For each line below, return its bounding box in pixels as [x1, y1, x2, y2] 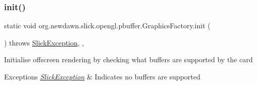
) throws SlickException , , [4, 37, 84, 48]
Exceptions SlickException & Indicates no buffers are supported [4, 71, 200, 81]
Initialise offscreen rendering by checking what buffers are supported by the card [4, 54, 253, 65]
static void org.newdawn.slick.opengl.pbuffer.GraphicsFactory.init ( [4, 20, 211, 31]
